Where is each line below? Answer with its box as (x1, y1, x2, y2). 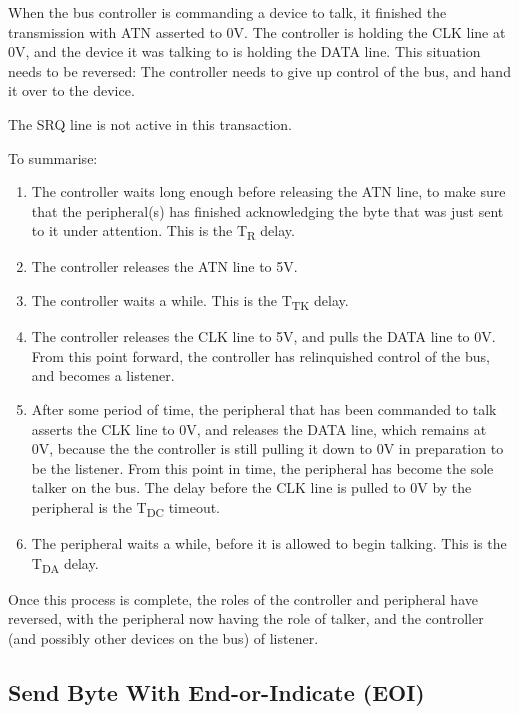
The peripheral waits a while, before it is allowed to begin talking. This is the (31, 533, 507, 554)
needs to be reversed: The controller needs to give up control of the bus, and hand (8, 60, 511, 81)
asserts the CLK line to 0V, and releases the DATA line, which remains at (31, 418, 487, 439)
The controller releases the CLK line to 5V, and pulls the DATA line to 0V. (31, 326, 496, 347)
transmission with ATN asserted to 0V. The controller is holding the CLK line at (8, 21, 506, 42)
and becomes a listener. (31, 365, 175, 386)
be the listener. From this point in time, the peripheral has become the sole (31, 457, 494, 478)
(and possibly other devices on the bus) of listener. (8, 627, 319, 648)
